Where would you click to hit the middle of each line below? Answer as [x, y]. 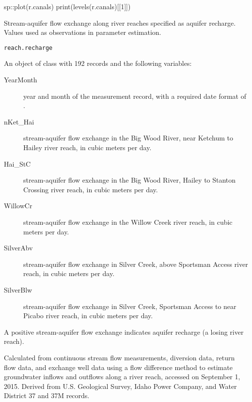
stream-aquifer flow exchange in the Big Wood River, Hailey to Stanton [130, 180]
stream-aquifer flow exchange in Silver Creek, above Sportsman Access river [136, 264]
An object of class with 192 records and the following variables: [98, 63]
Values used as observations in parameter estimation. [83, 32]
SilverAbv [18, 248]
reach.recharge [28, 48]
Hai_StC [17, 163]
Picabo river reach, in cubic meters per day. [88, 316]
